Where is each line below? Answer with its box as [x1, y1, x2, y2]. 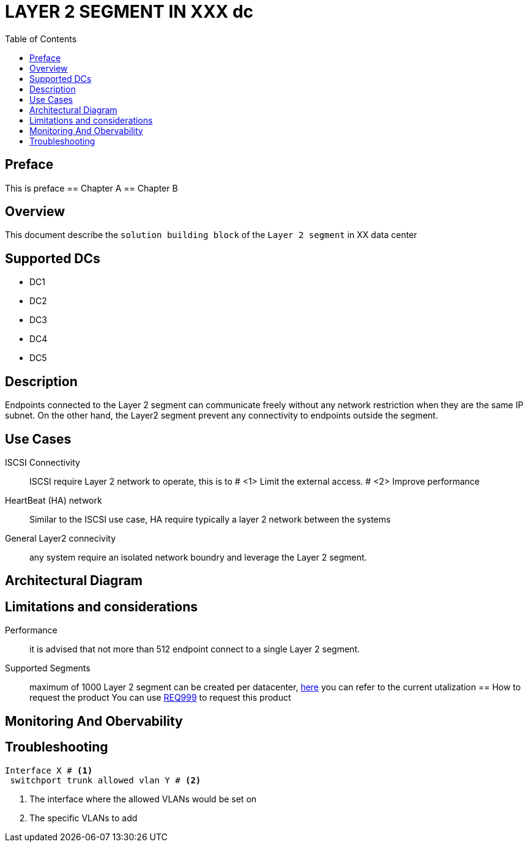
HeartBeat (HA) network [5, 494, 102, 506]
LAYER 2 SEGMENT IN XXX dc [5, 1, 254, 22]
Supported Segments [5, 663, 91, 674]
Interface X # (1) [5, 765, 93, 775]
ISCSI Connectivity [5, 457, 80, 468]
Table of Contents [5, 33, 77, 44]
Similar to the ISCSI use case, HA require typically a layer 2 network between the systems [29, 513, 391, 524]
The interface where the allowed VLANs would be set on [29, 793, 257, 804]
